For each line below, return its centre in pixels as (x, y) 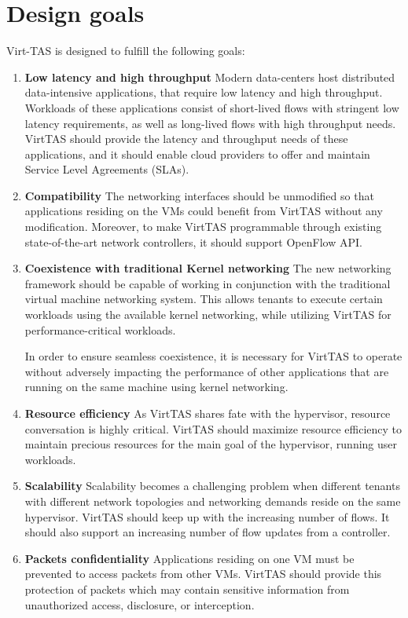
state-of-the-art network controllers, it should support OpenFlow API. (193, 241)
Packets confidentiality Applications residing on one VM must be (189, 558)
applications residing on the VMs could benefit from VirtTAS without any (204, 211)
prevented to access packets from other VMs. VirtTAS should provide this (203, 574)
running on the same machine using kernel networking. (156, 387)
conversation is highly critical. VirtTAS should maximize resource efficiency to (213, 428)
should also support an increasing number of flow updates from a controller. (208, 532)
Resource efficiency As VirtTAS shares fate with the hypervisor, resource (208, 413)
